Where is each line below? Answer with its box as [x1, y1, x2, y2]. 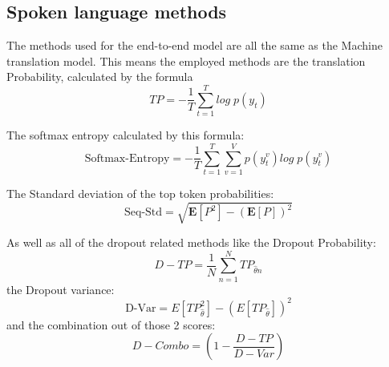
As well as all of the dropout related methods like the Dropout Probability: [6, 233, 376, 250]
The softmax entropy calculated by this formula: [6, 127, 245, 143]
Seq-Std [124, 207, 163, 219]
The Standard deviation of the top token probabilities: [6, 184, 274, 201]
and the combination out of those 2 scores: [6, 316, 216, 333]
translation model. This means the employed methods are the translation [6, 52, 366, 69]
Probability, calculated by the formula [6, 68, 193, 85]
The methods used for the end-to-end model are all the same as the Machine [6, 37, 383, 54]
